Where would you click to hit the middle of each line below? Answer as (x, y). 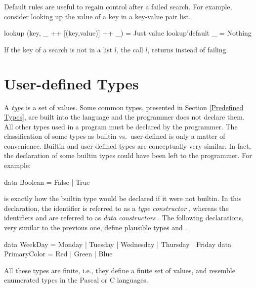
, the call (130, 49)
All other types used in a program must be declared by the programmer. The (121, 126)
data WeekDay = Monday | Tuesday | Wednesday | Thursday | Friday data (118, 244)
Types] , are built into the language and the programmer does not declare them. (124, 117)
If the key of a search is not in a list (58, 49)
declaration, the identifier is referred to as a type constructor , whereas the (116, 208)
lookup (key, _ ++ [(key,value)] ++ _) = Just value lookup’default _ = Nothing (128, 33)
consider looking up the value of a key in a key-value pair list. (97, 16)
